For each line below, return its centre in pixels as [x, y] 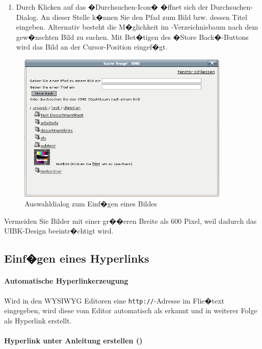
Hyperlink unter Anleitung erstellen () [73, 341]
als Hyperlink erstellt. [38, 320]
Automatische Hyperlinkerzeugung [66, 281]
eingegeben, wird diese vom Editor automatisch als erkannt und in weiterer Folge [131, 310]
